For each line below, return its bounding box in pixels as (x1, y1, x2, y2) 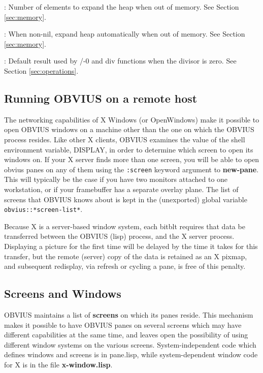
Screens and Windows (4, 286, 121, 301)
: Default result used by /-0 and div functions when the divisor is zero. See (4, 55, 237, 66)
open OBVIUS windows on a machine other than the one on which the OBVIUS (4, 124, 254, 135)
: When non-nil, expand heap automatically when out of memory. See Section (4, 28, 245, 39)
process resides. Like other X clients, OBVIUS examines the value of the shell (4, 134, 245, 144)
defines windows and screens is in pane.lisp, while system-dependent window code (4, 349, 258, 360)
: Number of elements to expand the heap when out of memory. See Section (4, 2, 239, 12)
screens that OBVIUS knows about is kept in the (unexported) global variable (4, 194, 247, 204)
